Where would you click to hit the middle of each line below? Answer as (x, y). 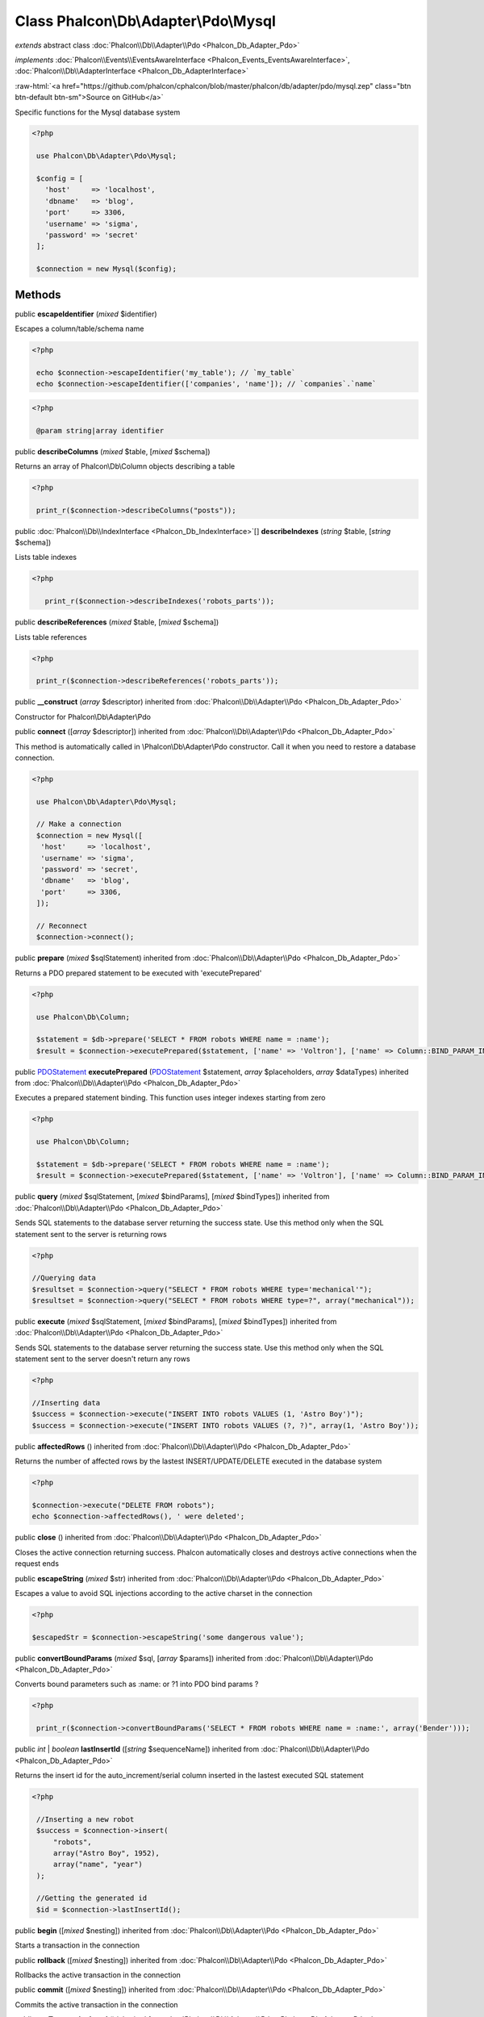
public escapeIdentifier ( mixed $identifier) (86, 314)
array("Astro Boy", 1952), (106, 1853)
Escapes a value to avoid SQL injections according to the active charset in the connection (164, 1593)
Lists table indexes (46, 557)
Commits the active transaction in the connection (96, 2004)
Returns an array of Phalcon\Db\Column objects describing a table (125, 466)
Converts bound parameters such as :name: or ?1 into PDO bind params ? (137, 1684)
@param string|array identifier (100, 430)
